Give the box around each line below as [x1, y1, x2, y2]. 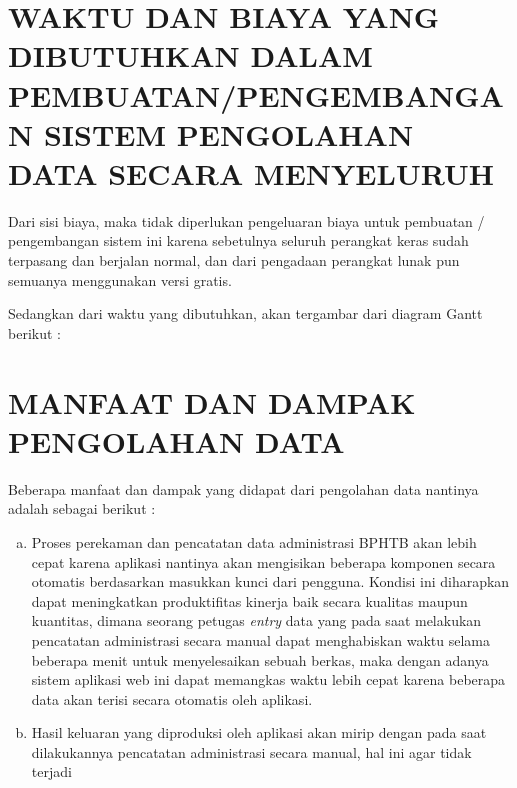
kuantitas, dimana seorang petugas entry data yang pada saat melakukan [31, 610, 482, 631]
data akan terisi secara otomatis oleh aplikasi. [31, 688, 313, 709]
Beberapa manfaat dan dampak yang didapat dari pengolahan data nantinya [8, 478, 479, 499]
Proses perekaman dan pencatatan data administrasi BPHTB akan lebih [31, 531, 477, 552]
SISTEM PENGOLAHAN [43, 113, 414, 154]
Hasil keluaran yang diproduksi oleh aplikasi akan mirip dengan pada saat [31, 722, 487, 743]
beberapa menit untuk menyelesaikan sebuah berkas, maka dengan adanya [31, 649, 489, 670]
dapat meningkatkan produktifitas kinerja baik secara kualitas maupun [31, 590, 468, 611]
